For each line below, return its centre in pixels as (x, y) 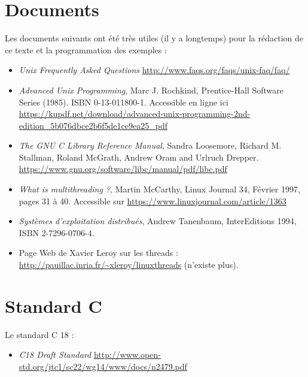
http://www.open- (127, 355)
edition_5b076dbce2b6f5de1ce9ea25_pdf (93, 125)
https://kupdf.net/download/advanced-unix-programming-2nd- (135, 114)
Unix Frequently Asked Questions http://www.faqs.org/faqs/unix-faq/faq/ (154, 70)
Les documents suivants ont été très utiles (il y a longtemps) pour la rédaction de (154, 38)
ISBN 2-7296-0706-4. (57, 232)
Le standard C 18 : (39, 334)
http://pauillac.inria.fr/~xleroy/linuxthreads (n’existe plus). (129, 265)
